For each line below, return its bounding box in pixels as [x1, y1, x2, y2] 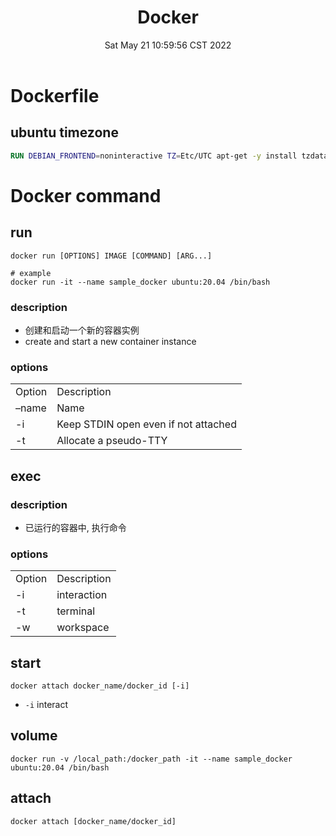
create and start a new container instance [24, 335, 197, 347]
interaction [56, 588, 108, 602]
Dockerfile [10, 84, 100, 107]
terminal [56, 604, 96, 618]
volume [10, 727, 58, 745]
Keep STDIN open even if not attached [56, 417, 237, 431]
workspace [56, 621, 110, 635]
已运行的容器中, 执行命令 [24, 521, 127, 533]
